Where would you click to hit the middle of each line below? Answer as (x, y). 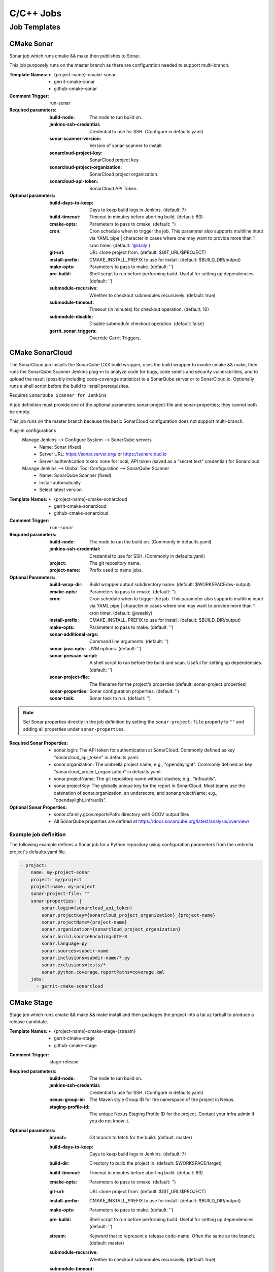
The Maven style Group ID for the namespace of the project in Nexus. (162, 1100)
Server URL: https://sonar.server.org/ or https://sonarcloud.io (103, 454)
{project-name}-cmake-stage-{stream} (95, 1031)
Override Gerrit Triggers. (115, 338)
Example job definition (38, 834)
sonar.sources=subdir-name (75, 951)
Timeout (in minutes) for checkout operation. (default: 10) (149, 309)
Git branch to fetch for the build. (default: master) (141, 1138)
